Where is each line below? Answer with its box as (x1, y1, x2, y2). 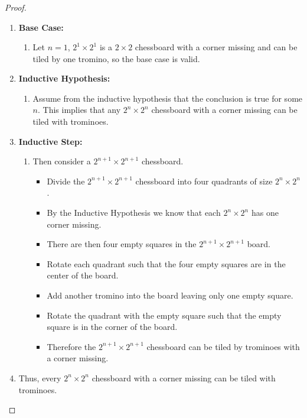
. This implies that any (38, 103, 121, 116)
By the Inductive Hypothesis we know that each (47, 206, 221, 219)
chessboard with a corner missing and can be (135, 41, 298, 53)
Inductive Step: (18, 135, 83, 147)
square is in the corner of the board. (47, 320, 178, 333)
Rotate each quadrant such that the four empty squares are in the (47, 257, 286, 270)
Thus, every (18, 371, 61, 384)
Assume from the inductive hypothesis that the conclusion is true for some (32, 92, 303, 104)
